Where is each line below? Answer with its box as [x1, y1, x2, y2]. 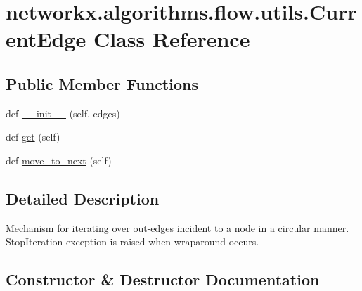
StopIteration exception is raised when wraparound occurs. [6, 234, 259, 249]
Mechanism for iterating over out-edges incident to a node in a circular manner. [6, 220, 349, 235]
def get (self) [6, 129, 60, 144]
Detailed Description [6, 187, 160, 209]
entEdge [6, 25, 86, 53]
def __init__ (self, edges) [6, 105, 120, 120]
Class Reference [93, 25, 250, 53]
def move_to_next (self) [6, 153, 112, 167]
